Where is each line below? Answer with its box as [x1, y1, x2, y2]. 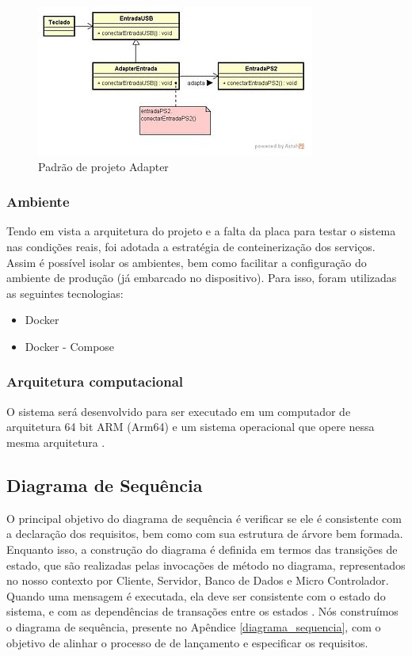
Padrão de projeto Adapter [38, 158, 169, 174]
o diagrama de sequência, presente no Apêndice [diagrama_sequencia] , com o [6, 618, 381, 635]
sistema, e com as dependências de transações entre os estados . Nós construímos [6, 603, 399, 620]
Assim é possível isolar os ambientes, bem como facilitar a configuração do [6, 254, 367, 270]
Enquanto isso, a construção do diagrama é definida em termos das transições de [6, 540, 398, 557]
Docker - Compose [25, 338, 115, 354]
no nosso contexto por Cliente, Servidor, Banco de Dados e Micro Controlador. [6, 572, 389, 589]
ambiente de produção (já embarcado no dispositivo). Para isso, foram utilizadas [6, 269, 397, 286]
